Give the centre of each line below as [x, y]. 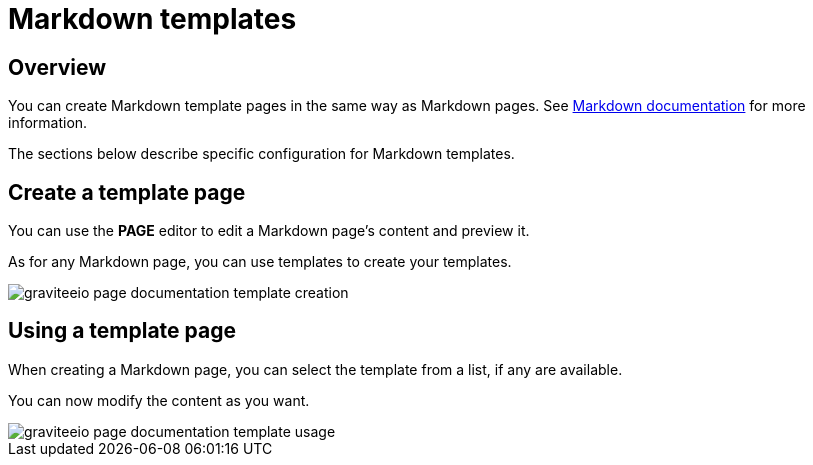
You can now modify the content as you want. [159, 400]
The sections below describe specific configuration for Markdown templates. [261, 154]
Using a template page [122, 331]
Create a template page [127, 192]
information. [48, 123]
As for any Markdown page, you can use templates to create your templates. [260, 262]
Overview [57, 67]
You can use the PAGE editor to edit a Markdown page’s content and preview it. [269, 231]
